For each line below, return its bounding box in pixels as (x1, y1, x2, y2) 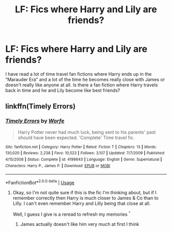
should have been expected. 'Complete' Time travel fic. (17, 134, 135, 141)
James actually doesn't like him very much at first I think (20, 221, 139, 227)
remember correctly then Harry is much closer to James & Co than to (12, 195, 159, 201)
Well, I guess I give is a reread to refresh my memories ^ (12, 210, 131, 217)
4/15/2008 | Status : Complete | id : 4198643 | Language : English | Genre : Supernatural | (5, 157, 162, 162)
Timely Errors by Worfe (5, 118, 65, 125)
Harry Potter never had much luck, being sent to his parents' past (17, 129, 156, 135)
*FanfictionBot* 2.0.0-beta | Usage (5, 179, 75, 185)
